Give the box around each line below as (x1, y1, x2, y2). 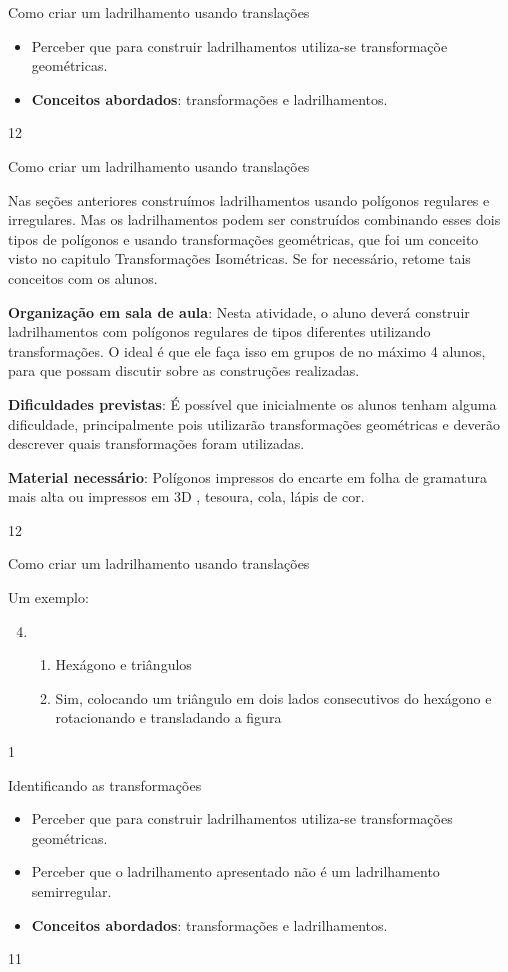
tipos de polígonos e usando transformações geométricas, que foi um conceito (8, 228, 479, 249)
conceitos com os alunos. (8, 267, 158, 288)
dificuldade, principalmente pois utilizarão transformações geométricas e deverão (8, 413, 501, 434)
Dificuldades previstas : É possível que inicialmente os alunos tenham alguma (8, 393, 497, 414)
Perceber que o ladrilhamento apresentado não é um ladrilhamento (31, 861, 440, 882)
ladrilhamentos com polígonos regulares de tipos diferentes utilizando (8, 321, 431, 342)
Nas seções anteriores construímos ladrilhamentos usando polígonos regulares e (8, 189, 490, 210)
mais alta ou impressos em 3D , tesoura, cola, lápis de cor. (8, 486, 365, 507)
